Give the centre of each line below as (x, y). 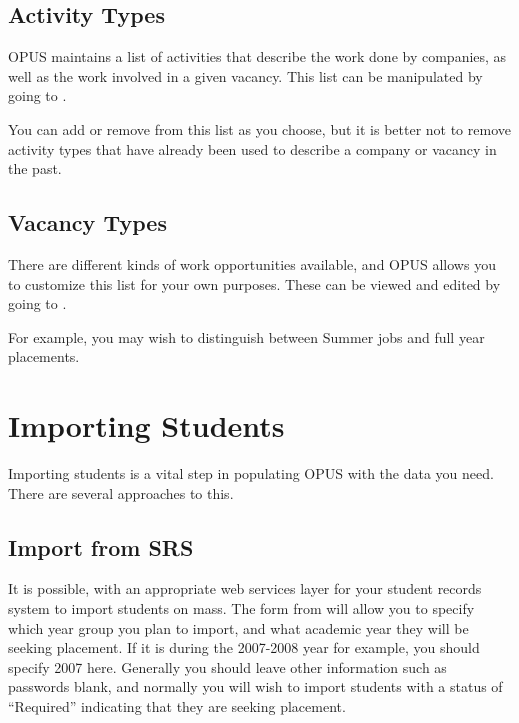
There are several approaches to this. (121, 492)
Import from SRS (101, 546)
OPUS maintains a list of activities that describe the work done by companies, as (257, 56)
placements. (44, 356)
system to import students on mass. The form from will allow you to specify (241, 608)
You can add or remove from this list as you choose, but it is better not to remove (259, 128)
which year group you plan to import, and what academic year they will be (238, 627)
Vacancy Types (87, 222)
